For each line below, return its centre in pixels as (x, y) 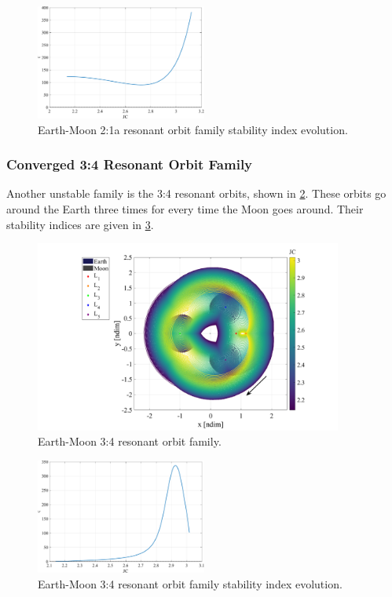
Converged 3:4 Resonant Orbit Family (130, 164)
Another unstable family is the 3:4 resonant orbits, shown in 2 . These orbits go (196, 193)
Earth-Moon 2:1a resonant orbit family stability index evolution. (193, 129)
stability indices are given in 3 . (80, 224)
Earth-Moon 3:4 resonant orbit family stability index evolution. (190, 583)
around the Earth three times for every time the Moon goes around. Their (185, 209)
